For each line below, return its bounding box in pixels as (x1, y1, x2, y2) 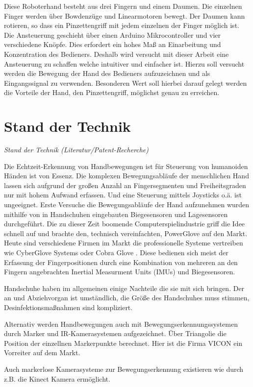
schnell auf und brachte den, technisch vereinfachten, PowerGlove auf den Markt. (4, 228, 248, 238)
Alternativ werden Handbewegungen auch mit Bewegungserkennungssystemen (4, 318, 238, 329)
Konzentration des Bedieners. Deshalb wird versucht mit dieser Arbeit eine (4, 48, 229, 59)
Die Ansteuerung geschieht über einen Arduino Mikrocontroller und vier (4, 29, 221, 40)
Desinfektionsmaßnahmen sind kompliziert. (4, 302, 133, 312)
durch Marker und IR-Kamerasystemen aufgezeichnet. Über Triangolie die (4, 328, 227, 339)
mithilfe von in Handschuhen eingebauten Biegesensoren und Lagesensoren (4, 209, 228, 219)
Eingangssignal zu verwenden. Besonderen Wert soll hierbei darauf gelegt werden (4, 77, 247, 88)
